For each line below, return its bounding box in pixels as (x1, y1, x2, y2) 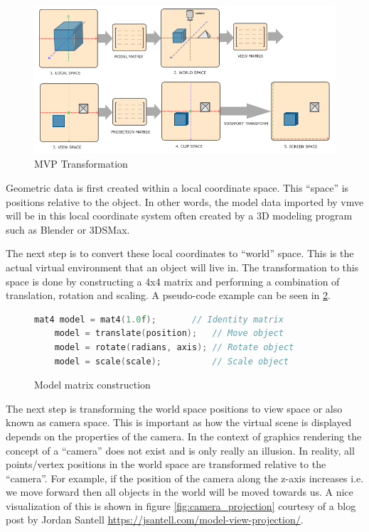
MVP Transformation (34, 156, 128, 171)
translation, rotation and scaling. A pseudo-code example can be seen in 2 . (6, 288, 331, 303)
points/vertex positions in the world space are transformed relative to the (6, 457, 326, 472)
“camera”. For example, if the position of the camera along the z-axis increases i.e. (6, 470, 364, 485)
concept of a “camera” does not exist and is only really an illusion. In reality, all (6, 443, 355, 457)
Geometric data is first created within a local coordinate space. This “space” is (6, 180, 349, 195)
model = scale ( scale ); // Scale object (54, 356, 289, 367)
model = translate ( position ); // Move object (54, 328, 284, 339)
